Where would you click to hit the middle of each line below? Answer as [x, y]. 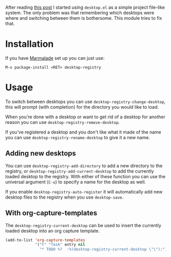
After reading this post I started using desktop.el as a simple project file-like [85, 7]
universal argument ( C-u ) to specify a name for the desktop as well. [76, 182]
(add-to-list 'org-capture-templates [45, 240]
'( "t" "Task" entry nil [60, 245]
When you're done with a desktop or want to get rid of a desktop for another [85, 117]
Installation [30, 44]
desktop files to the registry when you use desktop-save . [64, 197]
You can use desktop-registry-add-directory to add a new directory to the [84, 166]
